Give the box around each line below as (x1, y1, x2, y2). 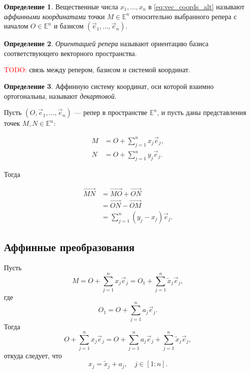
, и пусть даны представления (157, 107, 247, 117)
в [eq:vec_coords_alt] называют (148, 1, 245, 11)
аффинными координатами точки (4, 11, 105, 21)
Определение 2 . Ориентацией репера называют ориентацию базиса (4, 38, 209, 49)
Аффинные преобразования (4, 239, 135, 255)
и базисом (54, 21, 84, 31)
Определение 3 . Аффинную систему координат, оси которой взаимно (4, 81, 214, 91)
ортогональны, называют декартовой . (4, 90, 117, 101)
